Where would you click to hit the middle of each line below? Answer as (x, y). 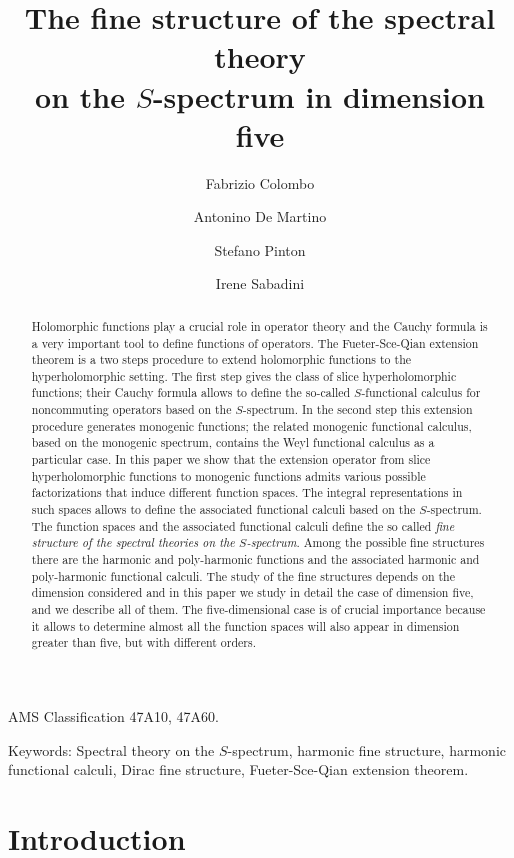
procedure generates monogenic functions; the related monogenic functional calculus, (251, 425)
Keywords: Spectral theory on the (111, 749)
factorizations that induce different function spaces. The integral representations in (247, 492)
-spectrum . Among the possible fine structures (365, 542)
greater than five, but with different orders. (143, 642)
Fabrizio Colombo (260, 182)
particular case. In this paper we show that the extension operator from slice (231, 459)
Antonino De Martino (260, 216)
